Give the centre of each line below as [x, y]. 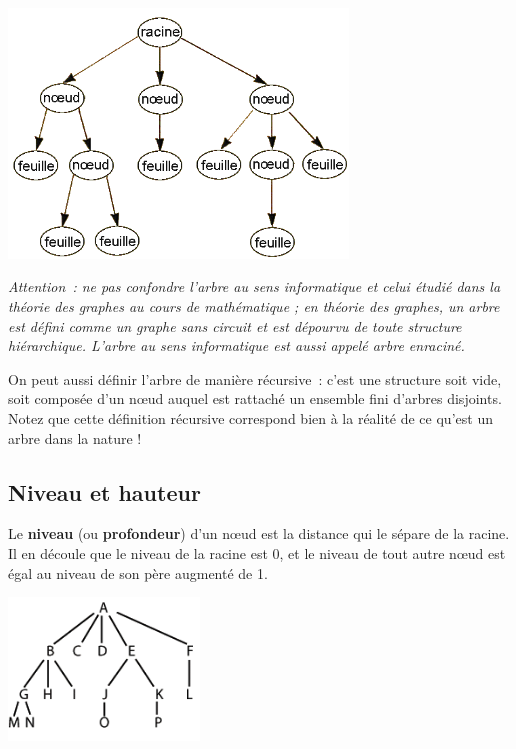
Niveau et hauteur [104, 491]
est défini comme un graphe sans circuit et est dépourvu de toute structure [235, 325]
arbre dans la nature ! [75, 437]
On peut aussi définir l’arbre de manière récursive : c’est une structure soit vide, [255, 378]
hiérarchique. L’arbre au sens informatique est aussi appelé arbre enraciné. [236, 345]
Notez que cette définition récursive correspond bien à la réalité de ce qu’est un [250, 417]
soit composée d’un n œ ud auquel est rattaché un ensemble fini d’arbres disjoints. [255, 398]
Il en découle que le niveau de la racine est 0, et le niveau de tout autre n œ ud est [257, 552]
